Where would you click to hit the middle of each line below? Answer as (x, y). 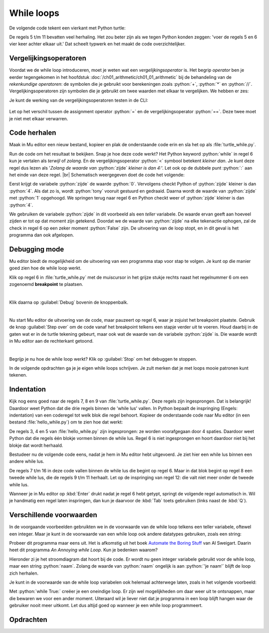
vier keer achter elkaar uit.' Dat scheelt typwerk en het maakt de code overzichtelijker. (97, 44)
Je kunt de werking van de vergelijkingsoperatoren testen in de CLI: (79, 100)
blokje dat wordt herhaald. (36, 445)
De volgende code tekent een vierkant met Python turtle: (67, 28)
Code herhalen (33, 133)
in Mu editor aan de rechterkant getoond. (51, 341)
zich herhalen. (24, 573)
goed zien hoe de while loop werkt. (45, 268)
